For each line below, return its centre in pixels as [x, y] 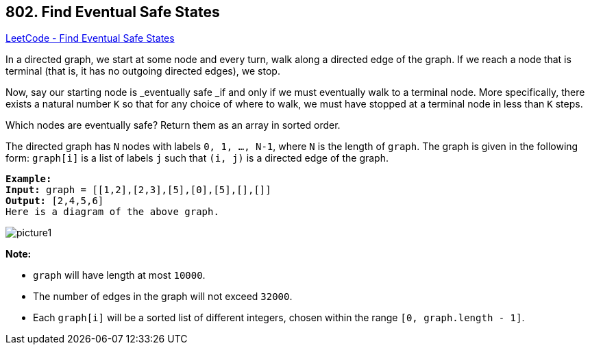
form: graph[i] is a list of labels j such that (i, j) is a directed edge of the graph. [197, 158]
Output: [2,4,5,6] [55, 201]
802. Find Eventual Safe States [113, 12]
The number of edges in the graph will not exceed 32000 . [163, 297]
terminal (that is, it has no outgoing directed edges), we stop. [143, 71]
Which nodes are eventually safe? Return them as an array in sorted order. [173, 125]
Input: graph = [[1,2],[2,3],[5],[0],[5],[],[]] [138, 190]
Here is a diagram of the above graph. [112, 212]
